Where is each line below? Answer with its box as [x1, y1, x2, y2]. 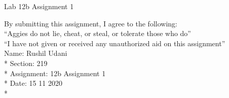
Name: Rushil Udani [4, 48, 67, 58]
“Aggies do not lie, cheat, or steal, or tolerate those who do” [4, 28, 191, 39]
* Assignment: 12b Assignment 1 [4, 68, 106, 78]
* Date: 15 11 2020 [4, 78, 62, 88]
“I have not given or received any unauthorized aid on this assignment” [4, 38, 225, 48]
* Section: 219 [4, 57, 48, 68]
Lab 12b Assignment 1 [4, 1, 74, 11]
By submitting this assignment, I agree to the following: [4, 18, 177, 28]
